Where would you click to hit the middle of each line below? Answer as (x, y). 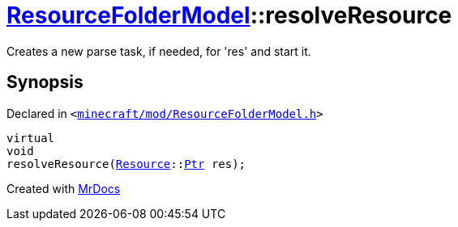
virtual (31, 138)
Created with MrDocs (64, 188)
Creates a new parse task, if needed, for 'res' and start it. (159, 51)
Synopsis (45, 82)
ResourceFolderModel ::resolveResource (229, 15)
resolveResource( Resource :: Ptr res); (126, 164)
